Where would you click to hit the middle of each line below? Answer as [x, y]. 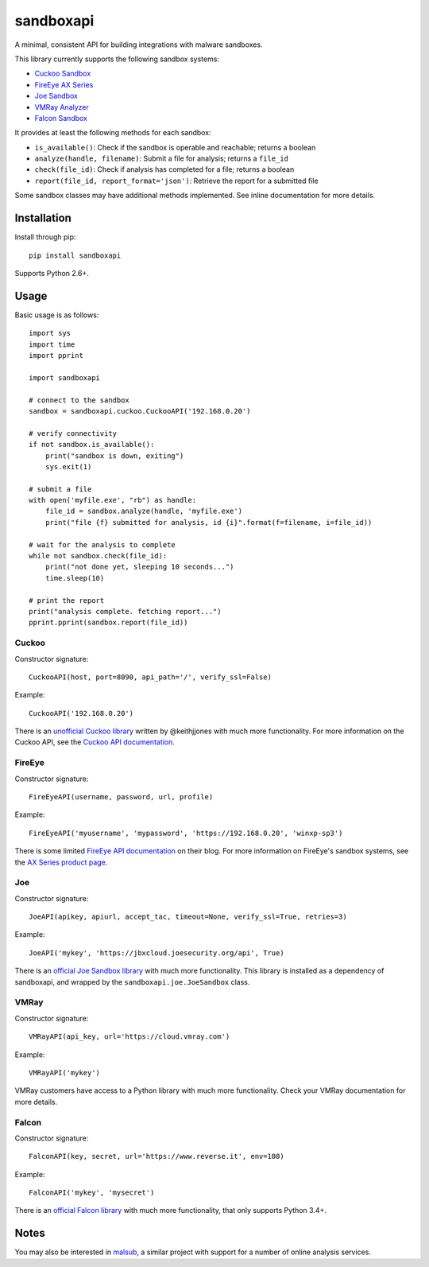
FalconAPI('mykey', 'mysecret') [92, 1193]
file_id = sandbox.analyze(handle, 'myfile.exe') [143, 511]
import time [52, 344]
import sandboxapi [65, 377]
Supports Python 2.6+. [52, 273]
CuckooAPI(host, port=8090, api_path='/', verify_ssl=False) [150, 677]
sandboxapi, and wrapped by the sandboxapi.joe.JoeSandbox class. [132, 981]
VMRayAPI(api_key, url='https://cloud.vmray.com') [129, 1037]
